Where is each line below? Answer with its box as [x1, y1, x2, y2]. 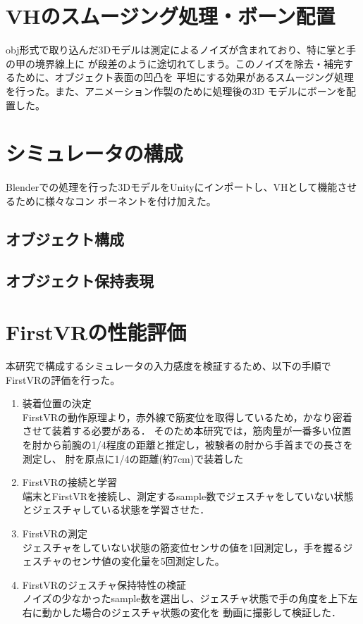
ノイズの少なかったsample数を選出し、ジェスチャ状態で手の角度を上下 [22, 591, 348, 606]
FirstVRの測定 [22, 526, 88, 541]
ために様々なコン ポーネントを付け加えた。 [15, 193, 216, 208]
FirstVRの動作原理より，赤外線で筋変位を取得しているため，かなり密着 [22, 409, 352, 424]
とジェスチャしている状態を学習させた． [22, 502, 210, 517]
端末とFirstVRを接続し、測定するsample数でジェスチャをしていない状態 [22, 488, 354, 503]
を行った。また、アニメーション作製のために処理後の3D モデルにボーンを [6, 83, 347, 98]
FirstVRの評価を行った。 [6, 372, 121, 387]
